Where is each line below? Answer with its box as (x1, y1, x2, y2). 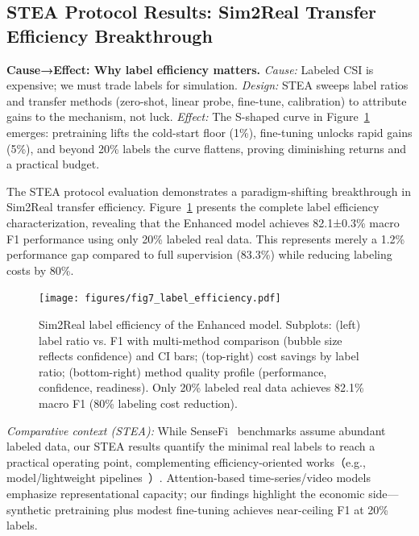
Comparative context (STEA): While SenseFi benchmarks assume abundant (6, 422, 386, 438)
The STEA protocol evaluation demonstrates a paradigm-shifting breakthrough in (6, 182, 411, 199)
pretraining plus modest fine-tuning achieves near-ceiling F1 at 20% (54, 501, 388, 517)
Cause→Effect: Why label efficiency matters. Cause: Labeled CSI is (6, 60, 374, 77)
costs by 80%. (6, 261, 74, 278)
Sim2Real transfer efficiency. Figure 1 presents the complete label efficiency (6, 198, 380, 215)
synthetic (6, 501, 52, 517)
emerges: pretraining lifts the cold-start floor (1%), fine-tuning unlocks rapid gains (6, 123, 413, 140)
